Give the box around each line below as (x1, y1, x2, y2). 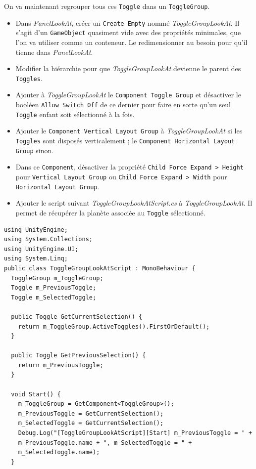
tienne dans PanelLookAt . (15, 46, 93, 57)
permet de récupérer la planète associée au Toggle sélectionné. (15, 207, 205, 217)
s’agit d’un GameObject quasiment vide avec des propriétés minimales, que (15, 27, 241, 38)
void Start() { (11, 390, 61, 398)
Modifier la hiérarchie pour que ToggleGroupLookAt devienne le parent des (15, 63, 241, 74)
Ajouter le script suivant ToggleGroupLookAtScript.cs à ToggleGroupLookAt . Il (15, 198, 253, 208)
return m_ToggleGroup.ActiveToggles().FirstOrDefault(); (18, 323, 210, 330)
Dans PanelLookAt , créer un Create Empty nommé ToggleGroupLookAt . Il (15, 17, 240, 28)
